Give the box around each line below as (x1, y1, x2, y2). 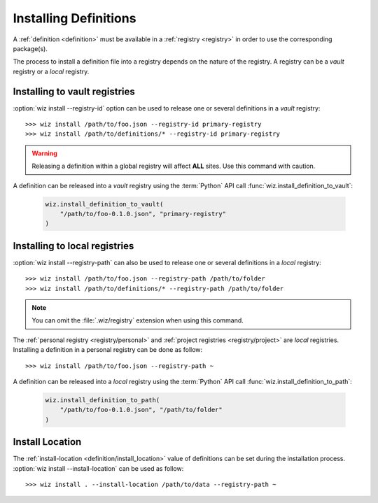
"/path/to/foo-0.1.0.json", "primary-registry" (59, 210, 227, 218)
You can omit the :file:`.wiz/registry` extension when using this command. (31, 316, 244, 325)
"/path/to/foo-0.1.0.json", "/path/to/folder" (59, 406, 223, 414)
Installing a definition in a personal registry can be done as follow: (13, 346, 203, 354)
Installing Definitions (13, 10, 136, 26)
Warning (31, 149, 57, 157)
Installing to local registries (13, 240, 134, 252)
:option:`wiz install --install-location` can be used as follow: (13, 464, 184, 472)
